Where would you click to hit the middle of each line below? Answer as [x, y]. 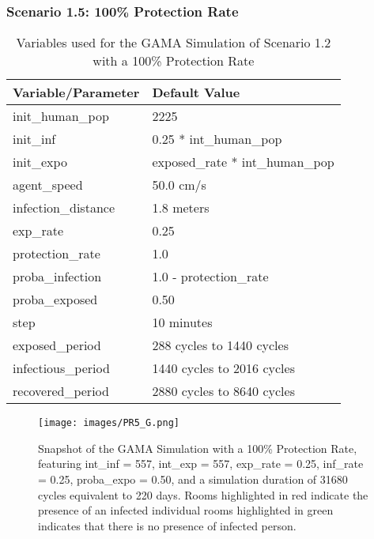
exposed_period [57, 345]
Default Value [196, 92]
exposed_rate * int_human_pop [243, 162]
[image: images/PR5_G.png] [109, 423]
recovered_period [61, 391]
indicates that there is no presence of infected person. [167, 525]
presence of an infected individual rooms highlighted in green [186, 510]
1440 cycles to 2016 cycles [223, 368]
